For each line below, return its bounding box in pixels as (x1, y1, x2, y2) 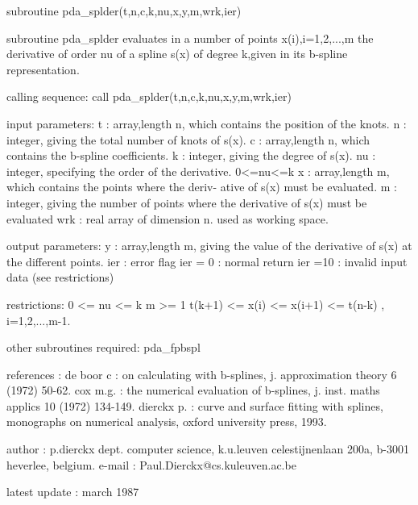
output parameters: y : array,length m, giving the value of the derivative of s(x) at (6, 237, 412, 254)
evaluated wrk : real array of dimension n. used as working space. (6, 210, 329, 227)
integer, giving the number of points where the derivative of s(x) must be (6, 194, 367, 211)
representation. (6, 61, 80, 77)
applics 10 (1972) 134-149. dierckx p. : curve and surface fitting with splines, (6, 397, 383, 414)
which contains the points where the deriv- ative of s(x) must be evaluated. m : (6, 178, 397, 195)
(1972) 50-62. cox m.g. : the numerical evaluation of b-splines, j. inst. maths (6, 382, 380, 399)
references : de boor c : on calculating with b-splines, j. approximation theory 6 (6, 365, 397, 382)
